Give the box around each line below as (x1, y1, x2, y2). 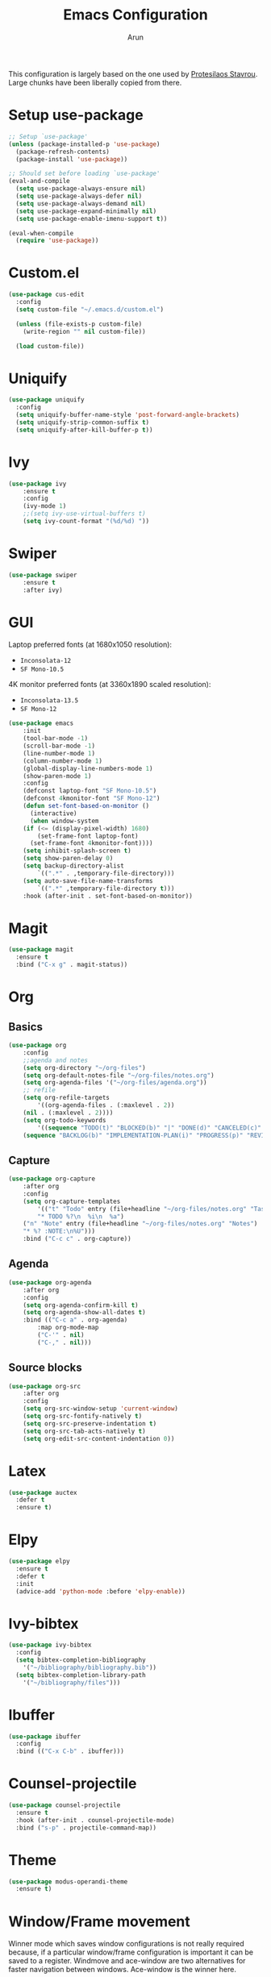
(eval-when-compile (8, 229, 74, 237)
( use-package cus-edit (8, 290, 85, 299)
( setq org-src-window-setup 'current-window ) (23, 1405, 179, 1413)
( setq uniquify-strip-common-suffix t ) (15, 418, 150, 427)
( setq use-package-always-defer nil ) (15, 192, 143, 200)
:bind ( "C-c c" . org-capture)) (23, 1235, 131, 1243)
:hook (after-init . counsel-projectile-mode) (15, 1816, 175, 1824)
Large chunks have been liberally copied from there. (8, 77, 182, 87)
